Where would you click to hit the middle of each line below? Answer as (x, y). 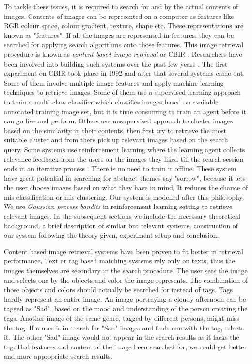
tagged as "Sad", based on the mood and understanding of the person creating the (126, 308)
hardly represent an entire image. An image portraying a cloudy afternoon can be (125, 299)
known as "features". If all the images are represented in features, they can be (119, 35)
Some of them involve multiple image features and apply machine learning (114, 82)
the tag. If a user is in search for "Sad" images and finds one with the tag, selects (124, 327)
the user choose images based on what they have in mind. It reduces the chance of (126, 187)
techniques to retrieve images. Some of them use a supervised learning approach (122, 92)
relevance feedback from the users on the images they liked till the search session (124, 159)
